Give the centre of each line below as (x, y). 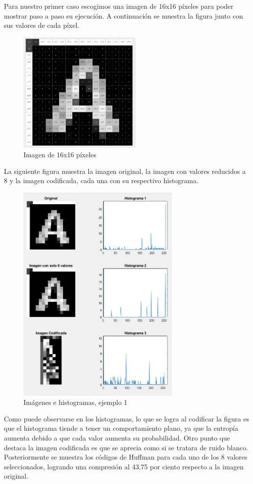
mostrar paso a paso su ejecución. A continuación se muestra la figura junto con (124, 15)
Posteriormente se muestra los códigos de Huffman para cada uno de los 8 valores (126, 457)
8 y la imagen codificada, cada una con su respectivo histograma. (101, 180)
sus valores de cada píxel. (42, 25)
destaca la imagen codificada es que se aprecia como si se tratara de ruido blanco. (126, 447)
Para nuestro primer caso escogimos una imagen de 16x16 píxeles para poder (119, 6)
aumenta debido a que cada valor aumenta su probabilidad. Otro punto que (117, 438)
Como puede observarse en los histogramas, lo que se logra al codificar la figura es (126, 418)
